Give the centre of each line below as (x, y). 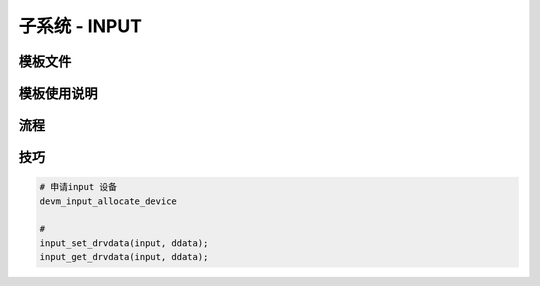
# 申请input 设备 (78, 187)
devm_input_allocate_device (108, 201)
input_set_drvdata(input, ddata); (124, 243)
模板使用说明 (58, 93)
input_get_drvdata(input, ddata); (124, 257)
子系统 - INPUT (80, 26)
